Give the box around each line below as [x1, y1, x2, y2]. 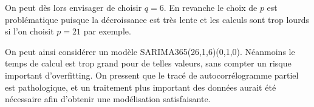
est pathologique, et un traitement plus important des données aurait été [5, 80, 276, 93]
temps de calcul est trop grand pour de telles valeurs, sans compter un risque [5, 57, 292, 70]
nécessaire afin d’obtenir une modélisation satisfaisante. [5, 92, 211, 105]
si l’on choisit [5, 25, 54, 37]
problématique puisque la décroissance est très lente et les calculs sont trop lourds [5, 13, 309, 25]
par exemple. [83, 25, 131, 37]
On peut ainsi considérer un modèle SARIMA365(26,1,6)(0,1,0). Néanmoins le [5, 45, 295, 57]
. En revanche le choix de [163, 1, 258, 13]
